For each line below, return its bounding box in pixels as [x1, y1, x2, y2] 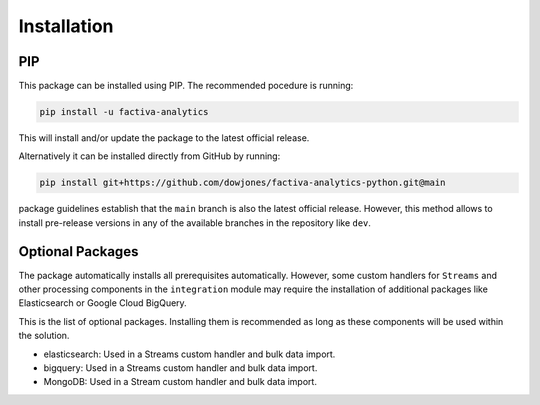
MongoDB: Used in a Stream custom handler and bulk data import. [43, 376, 317, 388]
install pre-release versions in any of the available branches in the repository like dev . [18, 216, 372, 229]
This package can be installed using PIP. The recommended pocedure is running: [18, 80, 354, 92]
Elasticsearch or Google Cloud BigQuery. [18, 297, 187, 309]
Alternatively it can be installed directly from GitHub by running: [18, 150, 281, 162]
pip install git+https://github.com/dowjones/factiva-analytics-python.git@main [39, 177, 446, 189]
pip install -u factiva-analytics [39, 106, 209, 118]
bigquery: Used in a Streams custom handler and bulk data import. [43, 362, 318, 374]
